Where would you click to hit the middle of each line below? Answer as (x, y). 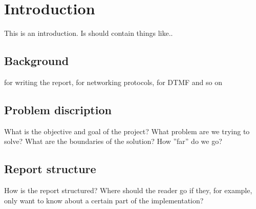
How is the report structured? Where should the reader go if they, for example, (128, 190)
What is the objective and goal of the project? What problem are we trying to (127, 131)
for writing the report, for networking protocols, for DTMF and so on (113, 82)
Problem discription (58, 109)
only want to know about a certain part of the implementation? (104, 200)
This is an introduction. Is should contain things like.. (89, 33)
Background (37, 61)
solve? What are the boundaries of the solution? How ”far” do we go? (113, 141)
